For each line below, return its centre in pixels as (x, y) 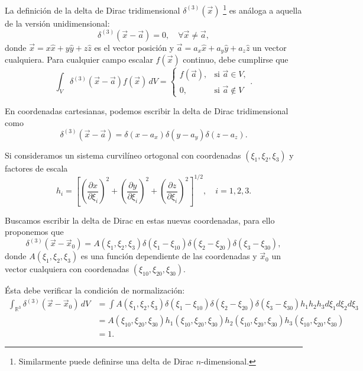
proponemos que (34, 232)
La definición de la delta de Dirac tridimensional (93, 10)
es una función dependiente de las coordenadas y (169, 256)
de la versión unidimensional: (57, 23)
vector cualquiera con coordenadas (67, 269)
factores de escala (36, 168)
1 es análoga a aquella (262, 9)
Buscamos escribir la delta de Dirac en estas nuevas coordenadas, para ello (140, 220)
